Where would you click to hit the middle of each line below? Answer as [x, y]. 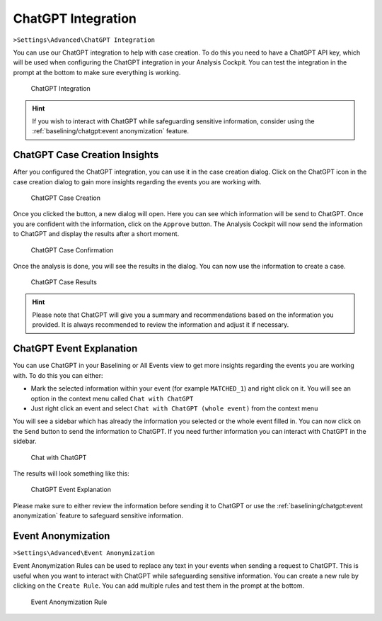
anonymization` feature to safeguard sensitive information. [98, 516]
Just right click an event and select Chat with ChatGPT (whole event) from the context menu [174, 408]
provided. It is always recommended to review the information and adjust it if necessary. [161, 325]
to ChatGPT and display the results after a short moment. [96, 234]
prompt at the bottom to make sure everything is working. [97, 72]
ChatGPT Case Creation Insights [86, 155]
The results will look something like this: [71, 473]
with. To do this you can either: [58, 375]
